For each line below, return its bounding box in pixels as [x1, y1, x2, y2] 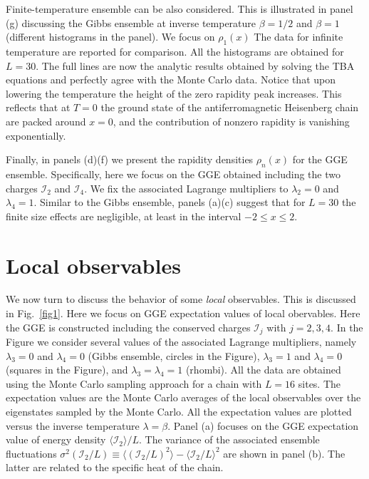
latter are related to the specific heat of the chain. [6, 460, 224, 475]
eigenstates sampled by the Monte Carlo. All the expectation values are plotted [6, 404, 352, 419]
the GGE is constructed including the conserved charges [6, 319, 251, 334]
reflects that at [6, 100, 71, 115]
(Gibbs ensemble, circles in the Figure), [88, 348, 260, 363]
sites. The [298, 376, 341, 391]
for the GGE [292, 152, 348, 167]
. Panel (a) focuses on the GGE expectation [167, 418, 359, 433]
